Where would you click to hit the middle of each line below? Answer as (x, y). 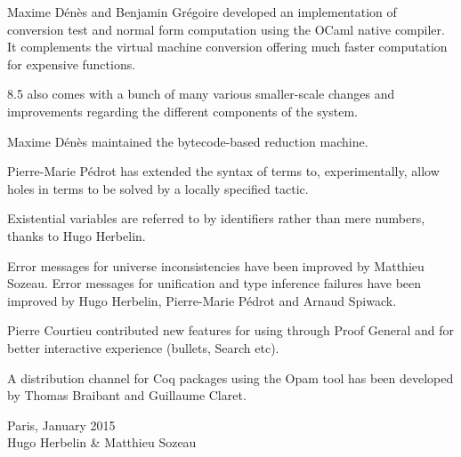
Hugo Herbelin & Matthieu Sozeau (102, 442)
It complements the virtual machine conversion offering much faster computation (227, 47)
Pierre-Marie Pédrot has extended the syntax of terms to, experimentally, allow (223, 171)
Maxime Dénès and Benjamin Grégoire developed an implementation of (202, 12)
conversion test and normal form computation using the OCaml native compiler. (226, 29)
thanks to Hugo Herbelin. (77, 235)
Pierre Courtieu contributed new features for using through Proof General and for (230, 330)
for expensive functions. (72, 64)
